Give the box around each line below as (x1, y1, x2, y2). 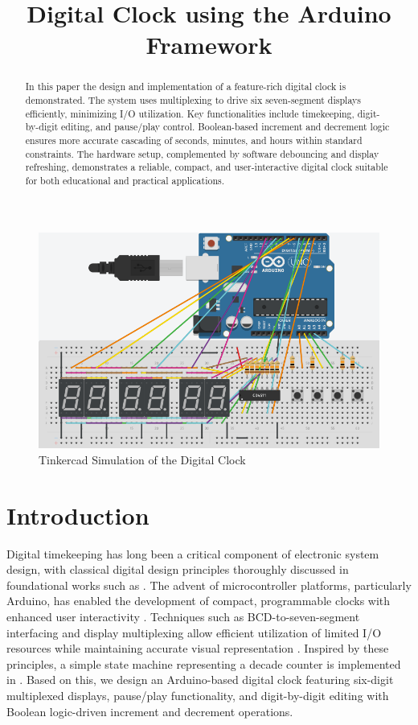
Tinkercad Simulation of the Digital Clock (39, 451, 246, 468)
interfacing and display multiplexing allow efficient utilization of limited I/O (6, 624, 382, 641)
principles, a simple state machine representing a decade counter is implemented (6, 655, 401, 672)
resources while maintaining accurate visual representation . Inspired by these (6, 640, 389, 657)
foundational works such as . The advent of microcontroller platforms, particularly (6, 576, 412, 593)
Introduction (6, 498, 150, 531)
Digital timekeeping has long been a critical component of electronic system (6, 545, 379, 562)
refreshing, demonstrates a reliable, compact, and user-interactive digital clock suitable (25, 160, 388, 174)
